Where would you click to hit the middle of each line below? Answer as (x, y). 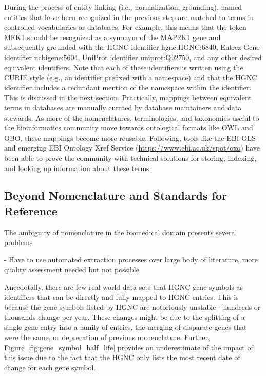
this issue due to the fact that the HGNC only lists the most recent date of (122, 357)
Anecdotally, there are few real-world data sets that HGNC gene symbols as (123, 287)
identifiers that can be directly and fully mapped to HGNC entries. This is (121, 297)
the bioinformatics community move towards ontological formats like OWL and (129, 128)
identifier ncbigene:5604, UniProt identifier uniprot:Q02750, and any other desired (133, 57)
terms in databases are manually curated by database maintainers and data (123, 107)
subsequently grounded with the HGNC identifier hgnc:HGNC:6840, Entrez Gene (132, 47)
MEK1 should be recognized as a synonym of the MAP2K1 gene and (112, 37)
